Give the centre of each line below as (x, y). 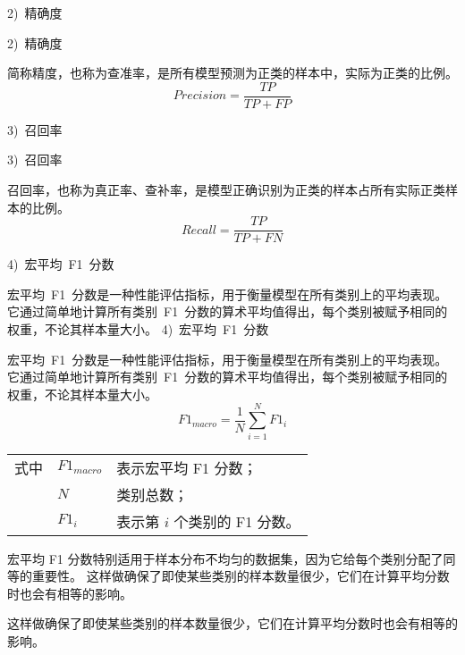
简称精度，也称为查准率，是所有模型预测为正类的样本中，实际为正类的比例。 (232, 73)
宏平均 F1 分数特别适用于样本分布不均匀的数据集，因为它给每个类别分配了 (225, 558)
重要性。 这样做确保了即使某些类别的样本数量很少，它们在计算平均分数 (241, 576)
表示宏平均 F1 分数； (187, 467)
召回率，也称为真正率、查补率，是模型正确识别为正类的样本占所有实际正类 (226, 190)
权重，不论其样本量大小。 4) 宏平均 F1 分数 (138, 329)
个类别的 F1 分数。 (237, 521)
